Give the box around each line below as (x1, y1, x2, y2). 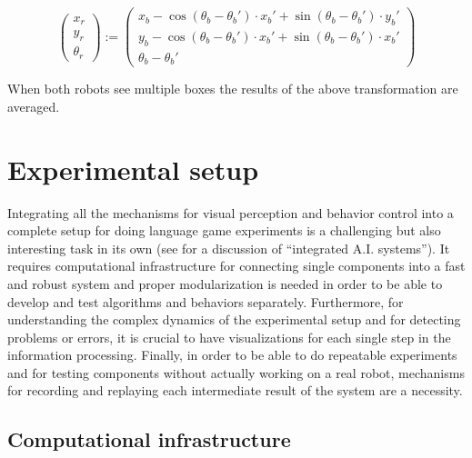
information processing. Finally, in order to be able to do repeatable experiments (7, 345, 457, 364)
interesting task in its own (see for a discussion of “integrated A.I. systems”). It (7, 238, 450, 257)
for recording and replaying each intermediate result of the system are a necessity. (7, 381, 463, 400)
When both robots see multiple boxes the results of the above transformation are (7, 79, 458, 98)
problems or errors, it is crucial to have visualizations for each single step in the (7, 327, 451, 346)
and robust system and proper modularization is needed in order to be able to (7, 274, 443, 293)
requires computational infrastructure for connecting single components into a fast (7, 256, 466, 275)
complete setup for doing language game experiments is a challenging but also (7, 221, 441, 240)
